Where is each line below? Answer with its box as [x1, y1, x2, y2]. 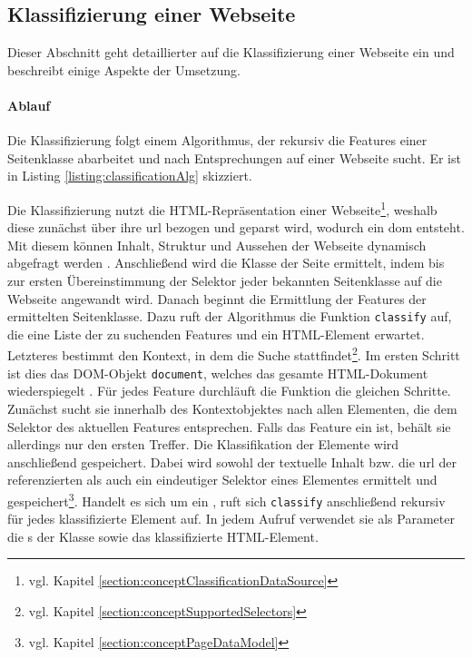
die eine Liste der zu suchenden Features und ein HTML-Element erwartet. [7, 324, 425, 343]
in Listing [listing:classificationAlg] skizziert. [7, 166, 252, 185]
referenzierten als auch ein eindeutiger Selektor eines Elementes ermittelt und [7, 470, 438, 489]
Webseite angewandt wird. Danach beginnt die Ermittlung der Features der [7, 289, 427, 308]
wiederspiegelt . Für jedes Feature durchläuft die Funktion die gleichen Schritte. [7, 381, 451, 400]
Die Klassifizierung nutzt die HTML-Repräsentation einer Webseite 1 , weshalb [7, 197, 438, 219]
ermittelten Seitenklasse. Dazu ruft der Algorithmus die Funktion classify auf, [7, 307, 452, 326]
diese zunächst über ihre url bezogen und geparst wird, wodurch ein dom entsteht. [7, 218, 465, 237]
